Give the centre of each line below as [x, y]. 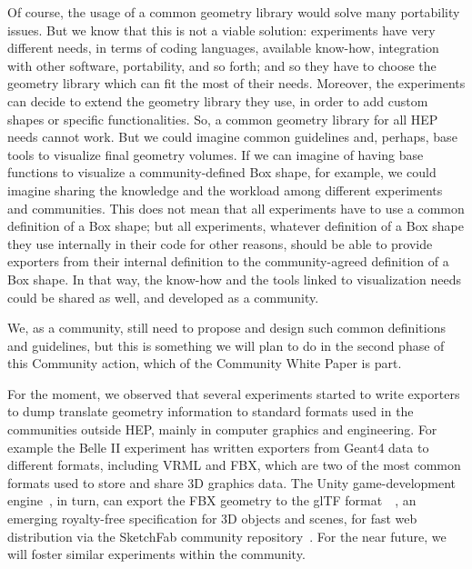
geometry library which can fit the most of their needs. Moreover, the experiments [236, 83]
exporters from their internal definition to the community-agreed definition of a [228, 261]
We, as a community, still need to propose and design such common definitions [226, 328]
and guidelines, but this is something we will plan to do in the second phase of [226, 345]
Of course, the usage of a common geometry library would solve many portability [234, 12]
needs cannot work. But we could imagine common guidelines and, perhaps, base [232, 137]
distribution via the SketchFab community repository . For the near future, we [227, 536]
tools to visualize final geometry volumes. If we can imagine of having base [216, 154]
